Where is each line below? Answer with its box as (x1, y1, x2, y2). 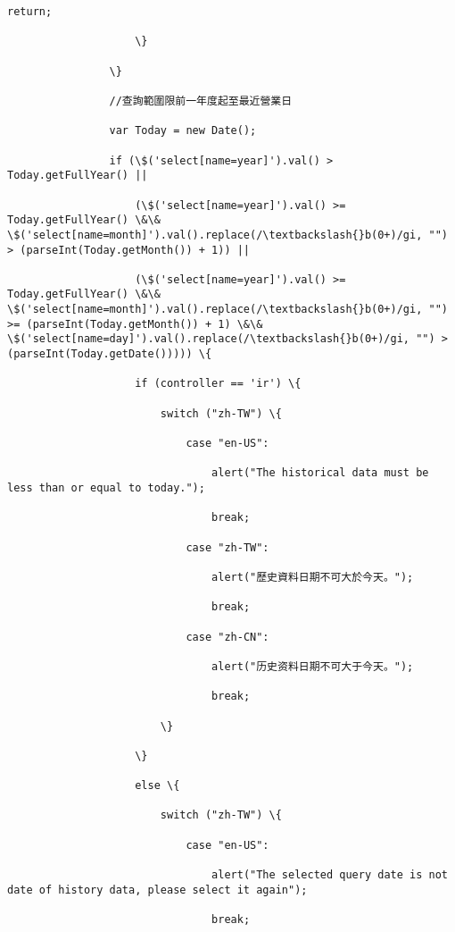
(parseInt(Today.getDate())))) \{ (7, 348, 212, 361)
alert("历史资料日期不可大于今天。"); (211, 659, 414, 673)
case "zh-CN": (186, 630, 269, 643)
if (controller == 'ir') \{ (135, 377, 302, 390)
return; (7, 5, 53, 18)
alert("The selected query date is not (211, 869, 448, 882)
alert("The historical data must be (211, 466, 429, 480)
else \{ (135, 779, 180, 793)
